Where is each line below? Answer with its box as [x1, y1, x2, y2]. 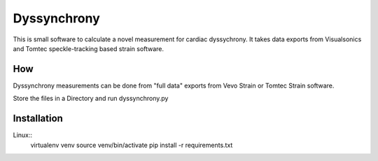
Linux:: [13, 131, 33, 139]
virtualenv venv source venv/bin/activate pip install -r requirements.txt [30, 141, 233, 149]
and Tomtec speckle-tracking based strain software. [13, 44, 164, 52]
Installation [13, 113, 63, 125]
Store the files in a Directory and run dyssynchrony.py [13, 94, 169, 103]
